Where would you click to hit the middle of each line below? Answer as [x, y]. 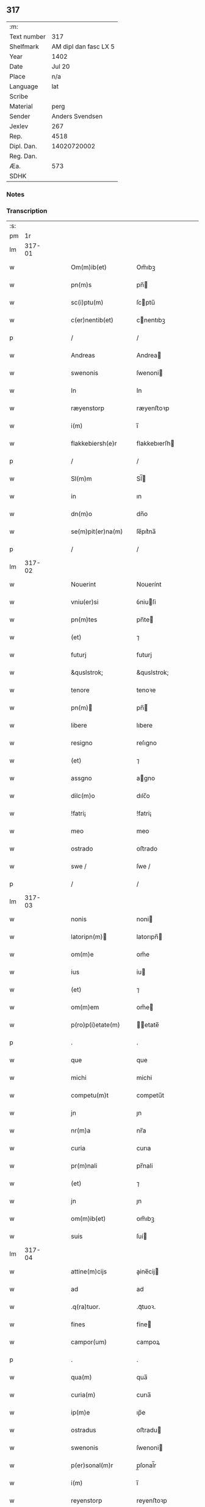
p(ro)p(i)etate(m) [95, 1025]
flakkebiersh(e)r [94, 444]
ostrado [82, 849]
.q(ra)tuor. [86, 1307]
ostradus [84, 1430]
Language [24, 86]
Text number [27, 36]
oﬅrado [147, 849]
